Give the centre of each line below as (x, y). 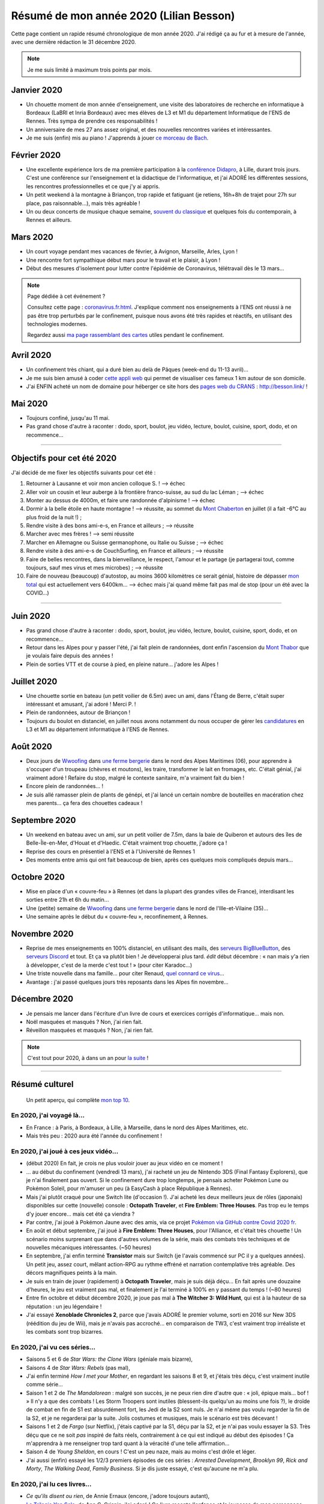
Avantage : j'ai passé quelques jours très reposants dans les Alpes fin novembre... (127, 982)
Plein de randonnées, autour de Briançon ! (78, 712)
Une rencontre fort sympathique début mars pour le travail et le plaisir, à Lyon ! (123, 260)
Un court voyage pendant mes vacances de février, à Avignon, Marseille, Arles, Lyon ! (132, 251)
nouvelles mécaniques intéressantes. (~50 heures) (89, 1248)
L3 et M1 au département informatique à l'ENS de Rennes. (97, 729)
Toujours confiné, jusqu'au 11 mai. (68, 418)
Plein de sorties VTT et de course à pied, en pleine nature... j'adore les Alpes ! (122, 664)
